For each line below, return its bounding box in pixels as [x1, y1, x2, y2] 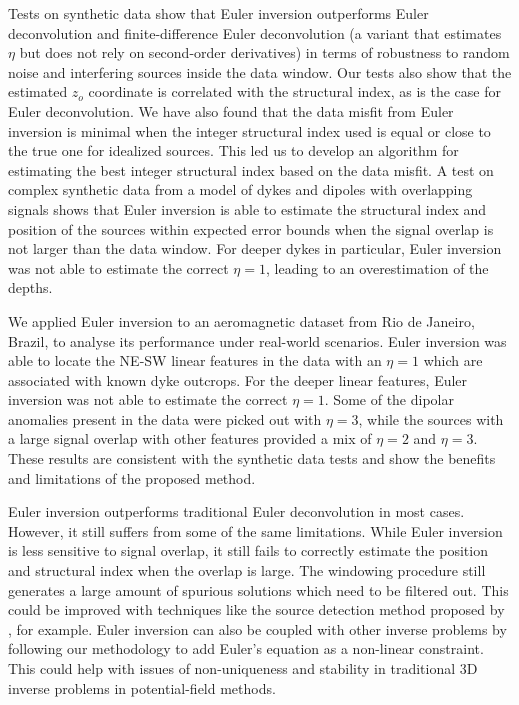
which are [423, 350, 483, 371]
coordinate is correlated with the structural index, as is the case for [88, 81, 502, 102]
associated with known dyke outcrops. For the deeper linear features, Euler [8, 369, 468, 390]
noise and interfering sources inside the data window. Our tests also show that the [8, 61, 512, 82]
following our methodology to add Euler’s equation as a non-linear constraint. [8, 638, 484, 659]
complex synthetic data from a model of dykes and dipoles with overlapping [8, 179, 473, 200]
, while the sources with [358, 408, 504, 429]
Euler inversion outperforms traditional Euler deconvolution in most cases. [8, 501, 465, 522]
